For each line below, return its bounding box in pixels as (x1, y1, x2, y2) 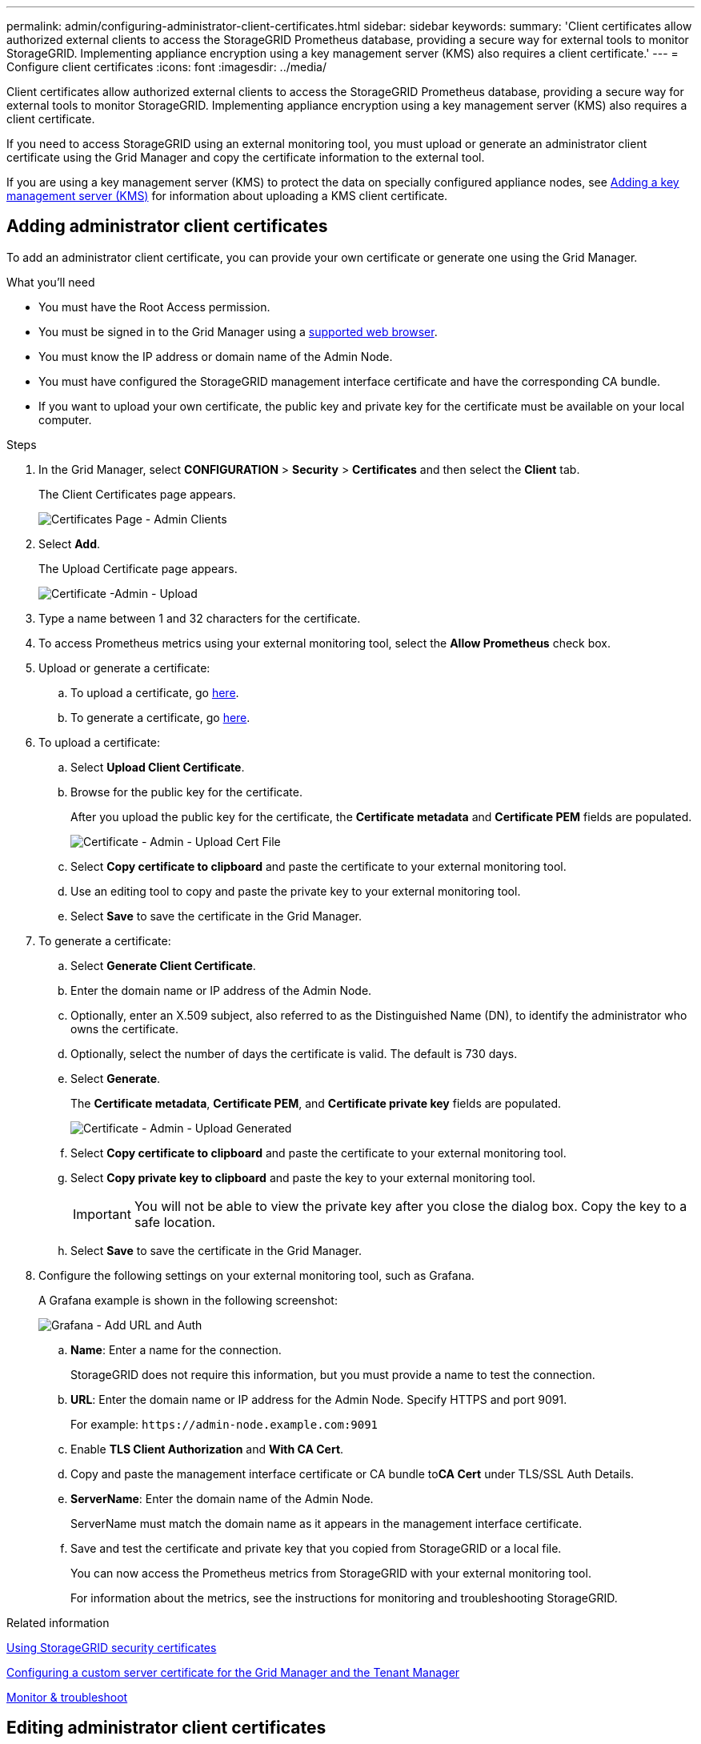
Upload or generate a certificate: (38, 660, 210, 675)
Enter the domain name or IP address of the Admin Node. (70, 983, 372, 997)
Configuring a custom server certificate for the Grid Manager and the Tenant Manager (6, 1665, 460, 1679)
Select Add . (38, 536, 101, 551)
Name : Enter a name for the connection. (70, 1342, 282, 1357)
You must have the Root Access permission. (38, 299, 270, 314)
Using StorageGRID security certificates (6, 1640, 217, 1654)
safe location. (134, 1213, 216, 1230)
